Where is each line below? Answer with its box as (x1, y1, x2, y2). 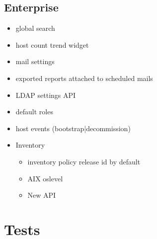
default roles (15, 106, 53, 117)
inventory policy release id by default (27, 156, 141, 166)
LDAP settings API (15, 89, 76, 100)
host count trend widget (15, 39, 89, 50)
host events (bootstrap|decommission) (15, 123, 131, 133)
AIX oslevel (27, 173, 63, 183)
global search (15, 23, 55, 33)
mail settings (15, 56, 55, 67)
